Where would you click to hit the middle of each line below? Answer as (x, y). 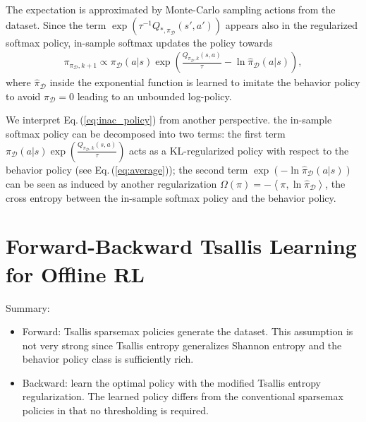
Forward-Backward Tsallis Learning (181, 246)
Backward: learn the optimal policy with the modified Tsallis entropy (172, 382)
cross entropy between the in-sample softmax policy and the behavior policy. (171, 197)
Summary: (28, 307)
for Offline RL (75, 273)
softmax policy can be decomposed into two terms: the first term (146, 133)
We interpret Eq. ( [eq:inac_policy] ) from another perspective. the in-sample (169, 120)
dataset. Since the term (56, 24)
